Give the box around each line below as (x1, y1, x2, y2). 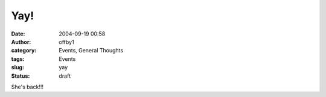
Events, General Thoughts (59, 47, 124, 54)
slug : (11, 64, 24, 71)
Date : (11, 30, 25, 37)
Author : (11, 38, 31, 45)
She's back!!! (11, 83, 44, 90)
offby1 (59, 38, 75, 45)
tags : (11, 55, 25, 63)
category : (11, 47, 37, 54)
